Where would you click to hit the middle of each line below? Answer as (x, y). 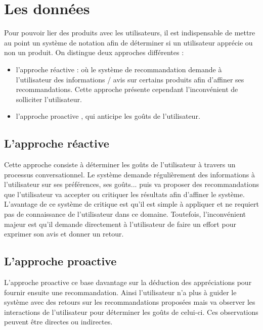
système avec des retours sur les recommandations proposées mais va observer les (130, 302)
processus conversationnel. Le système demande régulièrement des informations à (130, 174)
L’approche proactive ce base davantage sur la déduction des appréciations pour (128, 282)
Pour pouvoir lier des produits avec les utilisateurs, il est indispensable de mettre (130, 33)
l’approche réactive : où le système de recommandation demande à (119, 69)
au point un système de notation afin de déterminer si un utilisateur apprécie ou (128, 42)
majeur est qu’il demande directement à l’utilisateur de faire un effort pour (120, 224)
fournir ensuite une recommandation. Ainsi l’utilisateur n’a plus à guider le (120, 292)
